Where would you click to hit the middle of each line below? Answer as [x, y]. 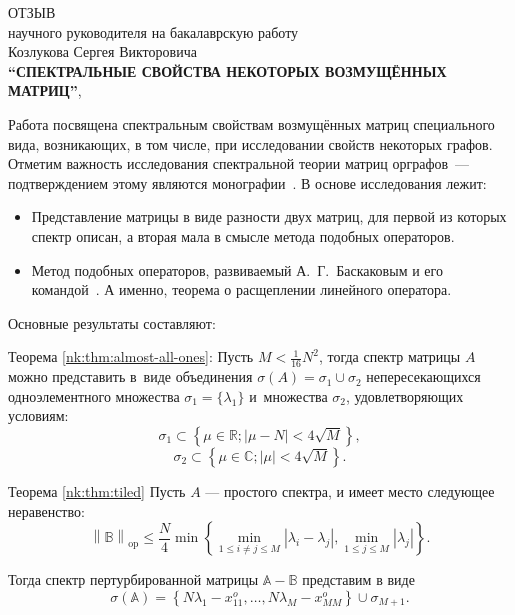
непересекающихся [423, 376]
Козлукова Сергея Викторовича [102, 51]
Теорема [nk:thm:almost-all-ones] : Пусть [131, 356]
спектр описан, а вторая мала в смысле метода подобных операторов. [243, 235]
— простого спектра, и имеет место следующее [350, 490]
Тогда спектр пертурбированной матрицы [133, 579]
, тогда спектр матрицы [389, 356]
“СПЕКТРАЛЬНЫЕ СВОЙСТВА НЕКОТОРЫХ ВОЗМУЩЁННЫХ [227, 70]
